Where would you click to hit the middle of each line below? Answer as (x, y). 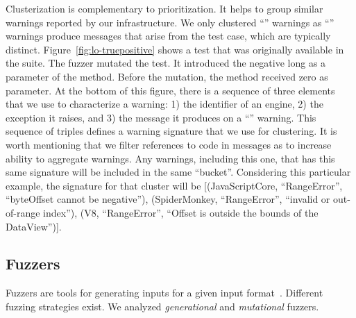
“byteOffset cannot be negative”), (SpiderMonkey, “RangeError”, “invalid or (168, 199)
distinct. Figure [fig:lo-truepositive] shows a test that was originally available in (175, 49)
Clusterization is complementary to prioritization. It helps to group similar (164, 8)
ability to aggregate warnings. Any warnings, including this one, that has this (170, 158)
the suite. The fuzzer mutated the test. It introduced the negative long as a (166, 63)
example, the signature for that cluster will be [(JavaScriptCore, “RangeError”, (174, 185)
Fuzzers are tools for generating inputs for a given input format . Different (164, 293)
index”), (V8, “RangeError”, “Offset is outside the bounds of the (181, 212)
